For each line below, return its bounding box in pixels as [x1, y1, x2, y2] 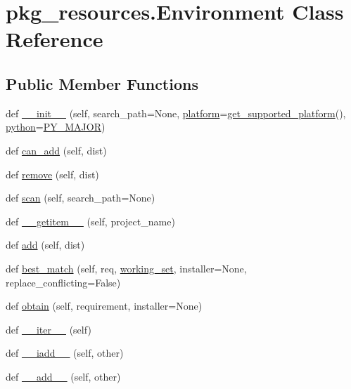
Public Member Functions [6, 72, 198, 94]
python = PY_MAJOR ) [6, 119, 106, 134]
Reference [6, 25, 103, 53]
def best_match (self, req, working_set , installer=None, [6, 261, 247, 275]
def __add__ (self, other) [6, 369, 121, 383]
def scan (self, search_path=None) [6, 190, 155, 205]
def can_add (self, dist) [6, 143, 107, 157]
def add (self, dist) [6, 237, 85, 252]
